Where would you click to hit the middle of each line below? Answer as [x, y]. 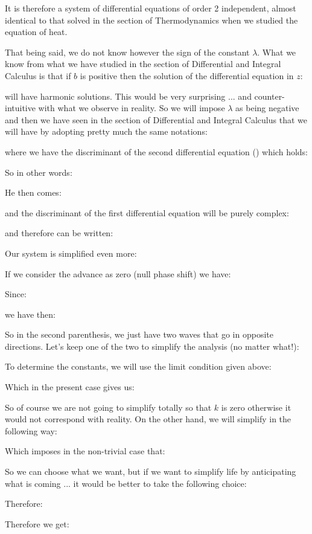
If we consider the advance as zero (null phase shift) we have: [118, 273]
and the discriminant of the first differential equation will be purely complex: [147, 212]
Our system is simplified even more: [71, 253]
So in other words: [39, 172]
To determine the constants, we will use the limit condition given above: [138, 366]
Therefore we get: [37, 523]
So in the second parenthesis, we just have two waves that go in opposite [139, 334]
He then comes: [33, 192]
